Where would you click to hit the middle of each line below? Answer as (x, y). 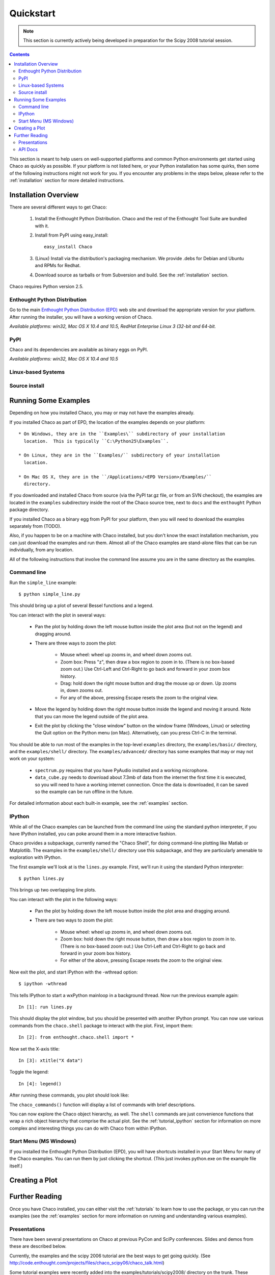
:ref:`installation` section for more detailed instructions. (67, 180)
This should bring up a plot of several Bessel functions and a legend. (81, 606)
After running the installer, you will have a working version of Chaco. (81, 317)
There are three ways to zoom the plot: (76, 643)
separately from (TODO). (35, 526)
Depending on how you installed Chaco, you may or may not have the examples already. (102, 413)
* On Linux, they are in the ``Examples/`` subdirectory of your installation (119, 455)
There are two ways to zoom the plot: (74, 920)
